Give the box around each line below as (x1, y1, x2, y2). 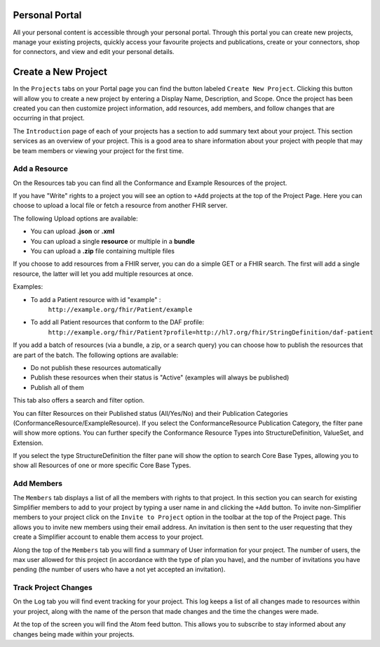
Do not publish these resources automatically (30, 363, 161, 372)
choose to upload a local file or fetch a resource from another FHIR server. (13, 201, 228, 210)
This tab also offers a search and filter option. (13, 396, 145, 405)
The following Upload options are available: (13, 214, 138, 223)
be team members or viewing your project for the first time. (13, 146, 184, 155)
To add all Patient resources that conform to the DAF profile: (30, 318, 205, 327)
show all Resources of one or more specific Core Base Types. (13, 461, 191, 470)
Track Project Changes (13, 583, 93, 593)
